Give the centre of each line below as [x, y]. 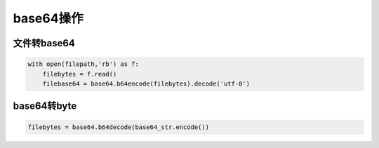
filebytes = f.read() [80, 74]
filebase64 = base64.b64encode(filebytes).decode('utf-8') [146, 83]
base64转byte [45, 106]
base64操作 [48, 18]
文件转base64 [44, 43]
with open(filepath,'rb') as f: [84, 64]
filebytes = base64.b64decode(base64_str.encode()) [119, 127]
